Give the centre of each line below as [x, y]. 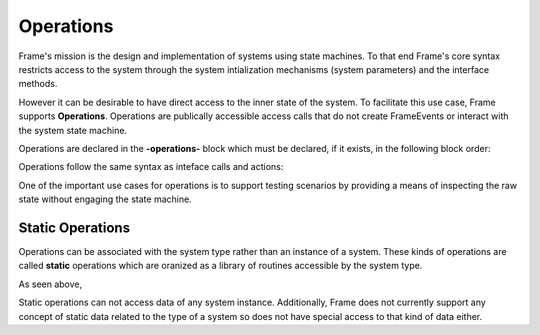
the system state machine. [73, 130]
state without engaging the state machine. [105, 199]
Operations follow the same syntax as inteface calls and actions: [151, 167]
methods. [38, 84]
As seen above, [50, 284]
